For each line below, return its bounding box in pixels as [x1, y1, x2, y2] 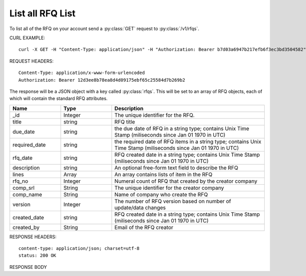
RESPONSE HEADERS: [9, 234, 57, 240]
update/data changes [114, 204, 166, 211]
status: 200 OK [18, 253, 57, 259]
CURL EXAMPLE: [9, 35, 45, 41]
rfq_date [12, 154, 33, 161]
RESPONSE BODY [9, 264, 47, 270]
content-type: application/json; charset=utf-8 [18, 245, 140, 252]
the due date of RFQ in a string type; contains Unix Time [114, 125, 249, 132]
